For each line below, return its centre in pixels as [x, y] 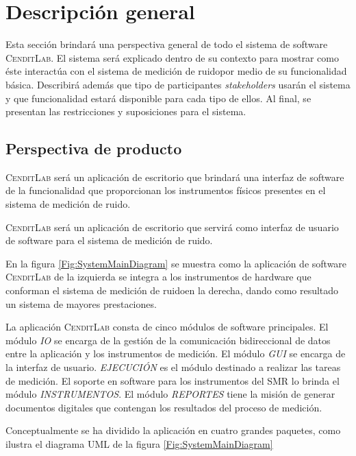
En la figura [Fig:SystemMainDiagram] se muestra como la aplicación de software [176, 263]
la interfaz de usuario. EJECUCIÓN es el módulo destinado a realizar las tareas [173, 367]
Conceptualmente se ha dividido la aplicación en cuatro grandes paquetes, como [173, 430]
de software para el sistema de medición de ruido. [109, 240]
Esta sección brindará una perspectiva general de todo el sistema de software [167, 44]
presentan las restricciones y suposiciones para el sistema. [126, 111]
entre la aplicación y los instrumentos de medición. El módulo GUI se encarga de [176, 353]
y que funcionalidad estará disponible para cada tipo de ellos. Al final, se [158, 98]
